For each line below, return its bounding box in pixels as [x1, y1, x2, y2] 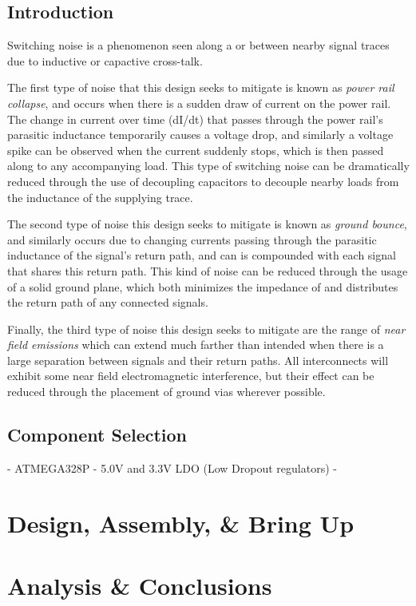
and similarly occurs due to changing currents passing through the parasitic [7, 231, 377, 248]
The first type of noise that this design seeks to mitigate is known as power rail [7, 79, 394, 96]
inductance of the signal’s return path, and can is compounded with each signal [7, 247, 396, 263]
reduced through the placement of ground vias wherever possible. [7, 383, 326, 400]
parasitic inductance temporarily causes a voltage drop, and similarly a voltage [7, 126, 394, 143]
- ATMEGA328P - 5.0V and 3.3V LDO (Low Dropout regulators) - [7, 459, 337, 476]
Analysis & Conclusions [7, 569, 272, 602]
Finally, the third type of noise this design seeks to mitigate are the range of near [7, 320, 406, 337]
